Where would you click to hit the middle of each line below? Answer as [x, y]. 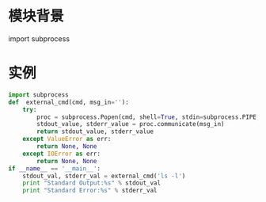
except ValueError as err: [67, 139]
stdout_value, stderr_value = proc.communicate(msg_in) [131, 124]
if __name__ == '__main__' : [55, 168]
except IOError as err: [62, 154]
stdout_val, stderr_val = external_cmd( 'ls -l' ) [104, 176]
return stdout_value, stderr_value [95, 131]
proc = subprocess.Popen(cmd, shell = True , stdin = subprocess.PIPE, [148, 117]
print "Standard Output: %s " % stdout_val [91, 183]
